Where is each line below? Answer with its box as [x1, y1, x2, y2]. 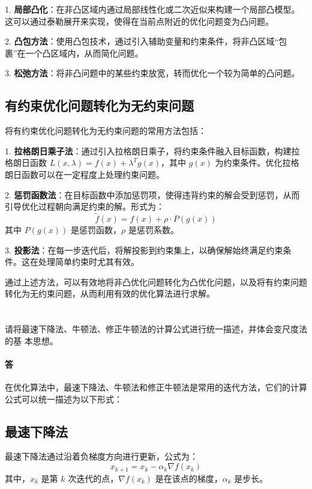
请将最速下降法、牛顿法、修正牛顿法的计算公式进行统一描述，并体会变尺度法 [5, 323, 307, 335]
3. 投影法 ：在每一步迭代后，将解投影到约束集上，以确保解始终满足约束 [5, 243, 283, 256]
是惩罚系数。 [128, 223, 179, 235]
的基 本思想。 [5, 334, 58, 347]
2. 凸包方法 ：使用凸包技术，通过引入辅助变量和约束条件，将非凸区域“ [5, 35, 279, 47]
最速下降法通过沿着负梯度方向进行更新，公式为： [5, 450, 198, 463]
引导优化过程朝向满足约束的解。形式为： [5, 200, 164, 213]
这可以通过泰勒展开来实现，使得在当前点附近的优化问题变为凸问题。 [5, 14, 274, 27]
